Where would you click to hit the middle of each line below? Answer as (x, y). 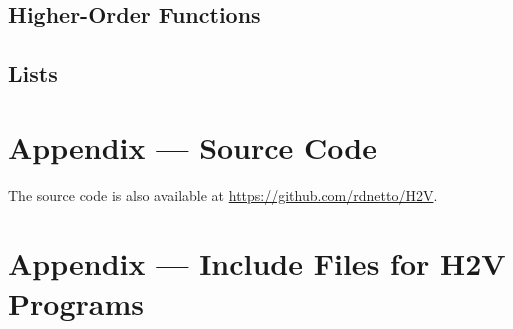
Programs (76, 302)
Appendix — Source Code (192, 146)
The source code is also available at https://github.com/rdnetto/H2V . (223, 194)
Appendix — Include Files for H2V (257, 263)
